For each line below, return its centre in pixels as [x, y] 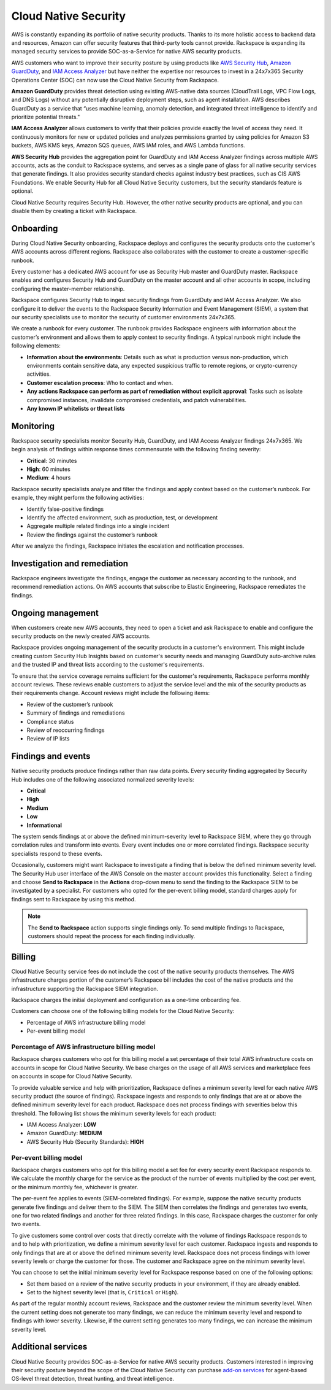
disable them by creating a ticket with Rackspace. [74, 211]
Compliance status [50, 721]
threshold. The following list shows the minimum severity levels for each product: [114, 1113]
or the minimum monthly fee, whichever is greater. [75, 1187]
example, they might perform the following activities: [78, 498]
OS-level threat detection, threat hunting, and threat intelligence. [93, 1379]
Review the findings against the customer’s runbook [92, 535]
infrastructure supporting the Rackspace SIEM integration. [85, 988]
